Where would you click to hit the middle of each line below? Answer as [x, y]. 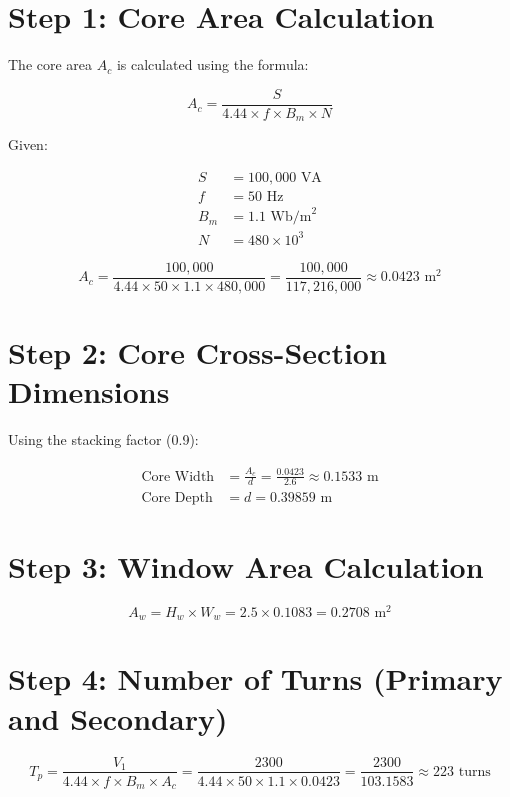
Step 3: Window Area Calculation [246, 565]
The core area [50, 64]
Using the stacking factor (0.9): [103, 439]
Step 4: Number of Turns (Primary [255, 678]
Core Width [178, 476]
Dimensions [89, 391]
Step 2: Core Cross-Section [197, 352]
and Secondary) [118, 717]
